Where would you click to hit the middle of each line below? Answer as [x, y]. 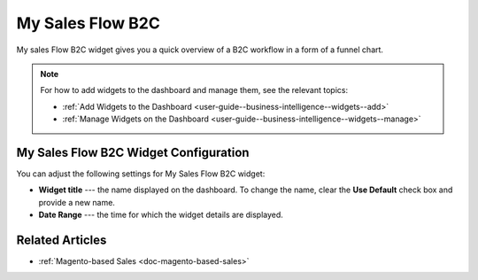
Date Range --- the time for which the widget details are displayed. [161, 215]
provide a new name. [77, 202]
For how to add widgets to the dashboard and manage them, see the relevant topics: [194, 90]
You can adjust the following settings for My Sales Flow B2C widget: [141, 174]
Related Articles [62, 240]
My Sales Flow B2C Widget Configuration [133, 152]
